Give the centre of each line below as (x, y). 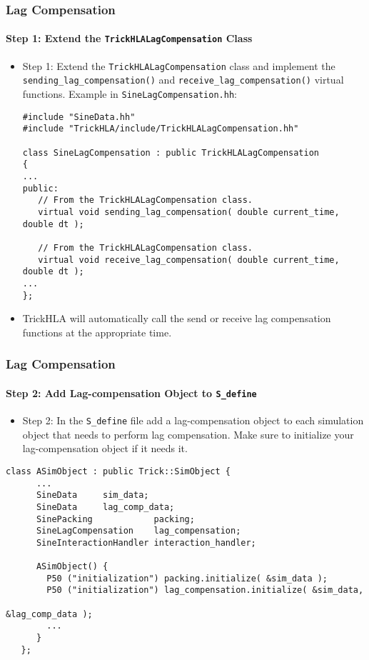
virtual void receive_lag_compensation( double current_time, (189, 260)
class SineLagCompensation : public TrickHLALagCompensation (171, 152)
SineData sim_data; (92, 495)
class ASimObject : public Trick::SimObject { (118, 471)
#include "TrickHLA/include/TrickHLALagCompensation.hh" (161, 129)
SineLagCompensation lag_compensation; (138, 531)
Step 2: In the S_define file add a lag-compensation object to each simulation (193, 420)
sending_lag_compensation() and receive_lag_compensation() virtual (183, 80)
